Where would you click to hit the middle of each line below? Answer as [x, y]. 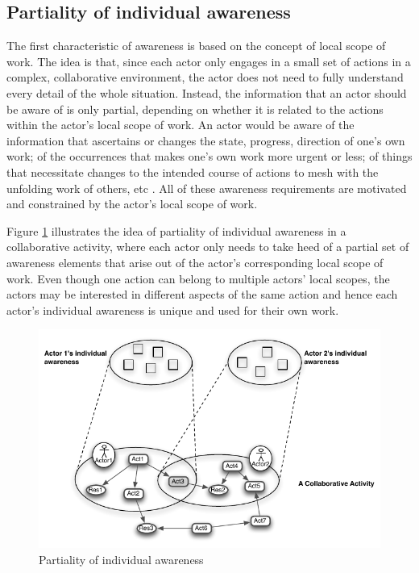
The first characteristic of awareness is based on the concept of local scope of [196, 46]
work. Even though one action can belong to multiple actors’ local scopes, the [198, 278]
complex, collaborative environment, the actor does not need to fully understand [205, 77]
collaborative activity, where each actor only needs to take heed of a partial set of [208, 247]
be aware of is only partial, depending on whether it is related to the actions [195, 109]
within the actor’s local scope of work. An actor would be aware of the [180, 125]
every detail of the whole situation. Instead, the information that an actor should [207, 92]
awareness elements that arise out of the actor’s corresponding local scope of [195, 262]
